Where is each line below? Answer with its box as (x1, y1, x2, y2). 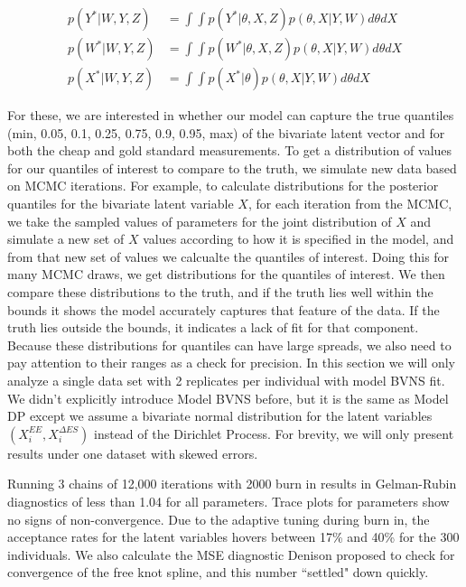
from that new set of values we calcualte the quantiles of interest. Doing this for (7, 247, 450, 266)
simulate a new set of (7, 229, 125, 248)
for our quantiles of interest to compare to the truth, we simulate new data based (7, 158, 457, 177)
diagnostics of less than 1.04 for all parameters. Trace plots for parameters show (7, 491, 450, 510)
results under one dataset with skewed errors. (7, 443, 258, 462)
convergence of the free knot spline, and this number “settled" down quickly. (7, 563, 429, 582)
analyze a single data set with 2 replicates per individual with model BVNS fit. (7, 371, 445, 389)
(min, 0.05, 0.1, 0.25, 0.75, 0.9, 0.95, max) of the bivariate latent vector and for (7, 123, 445, 142)
